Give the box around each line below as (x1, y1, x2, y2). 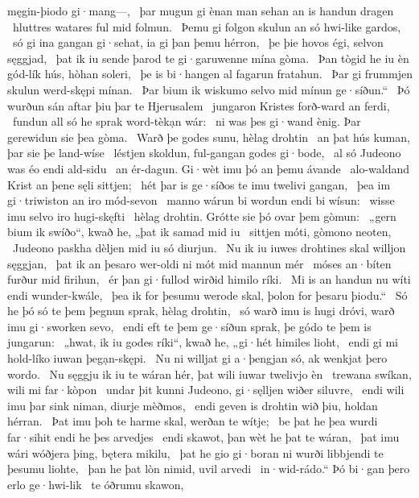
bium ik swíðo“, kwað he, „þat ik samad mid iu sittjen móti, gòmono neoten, (7, 223, 392, 240)
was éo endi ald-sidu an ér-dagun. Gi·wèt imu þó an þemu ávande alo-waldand (7, 160, 410, 176)
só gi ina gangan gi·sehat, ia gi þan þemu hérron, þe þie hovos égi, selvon (12, 34, 384, 51)
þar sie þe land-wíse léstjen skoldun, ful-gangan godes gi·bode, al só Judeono (7, 144, 401, 161)
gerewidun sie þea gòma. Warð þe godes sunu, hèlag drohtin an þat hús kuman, (7, 128, 410, 145)
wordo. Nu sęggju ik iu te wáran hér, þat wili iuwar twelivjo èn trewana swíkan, (7, 365, 412, 382)
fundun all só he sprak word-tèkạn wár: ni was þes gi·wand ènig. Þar (12, 113, 361, 130)
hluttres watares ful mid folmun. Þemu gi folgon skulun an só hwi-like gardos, (12, 18, 401, 35)
